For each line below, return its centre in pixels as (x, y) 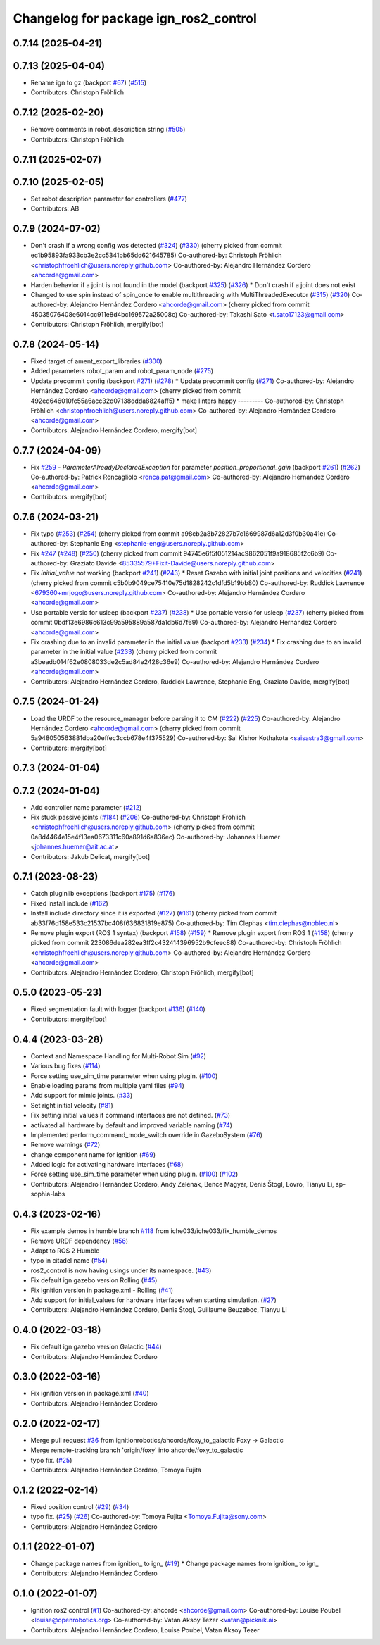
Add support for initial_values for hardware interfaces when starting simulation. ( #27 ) (154, 1300)
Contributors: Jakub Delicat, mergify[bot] (90, 856)
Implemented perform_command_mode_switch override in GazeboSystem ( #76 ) (147, 1134)
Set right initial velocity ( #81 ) (72, 1105)
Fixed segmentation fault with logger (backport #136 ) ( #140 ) (118, 1009)
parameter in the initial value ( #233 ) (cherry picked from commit (124, 652)
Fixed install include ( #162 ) (69, 903)
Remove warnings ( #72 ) (65, 1145)
